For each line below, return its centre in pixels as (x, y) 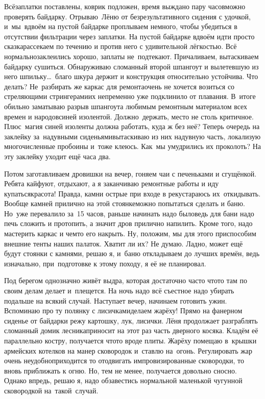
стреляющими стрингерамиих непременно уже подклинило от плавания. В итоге (130, 96)
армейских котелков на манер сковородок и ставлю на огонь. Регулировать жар (128, 350)
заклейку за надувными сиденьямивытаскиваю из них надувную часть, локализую (132, 136)
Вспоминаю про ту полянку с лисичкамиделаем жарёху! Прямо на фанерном (123, 310)
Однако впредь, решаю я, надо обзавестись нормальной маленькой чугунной (123, 380)
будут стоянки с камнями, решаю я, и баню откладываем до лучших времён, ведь (132, 253)
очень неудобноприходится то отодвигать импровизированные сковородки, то (124, 360)
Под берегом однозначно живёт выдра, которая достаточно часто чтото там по (126, 280)
